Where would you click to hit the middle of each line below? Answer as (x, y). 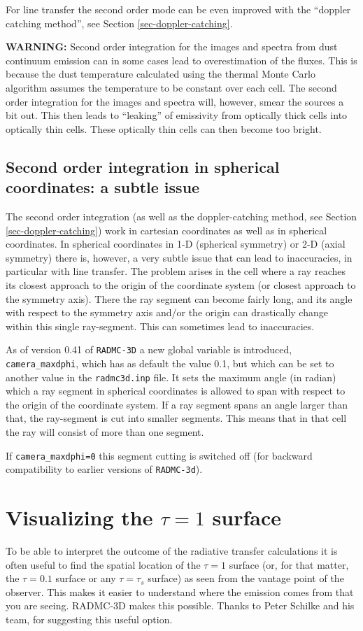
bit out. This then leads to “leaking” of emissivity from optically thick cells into (177, 115)
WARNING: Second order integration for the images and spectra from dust (172, 47)
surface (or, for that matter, (289, 564)
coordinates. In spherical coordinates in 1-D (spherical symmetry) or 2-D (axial (176, 244)
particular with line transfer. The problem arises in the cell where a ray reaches (176, 271)
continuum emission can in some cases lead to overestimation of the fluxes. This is (181, 60)
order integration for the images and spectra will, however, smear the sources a (175, 101)
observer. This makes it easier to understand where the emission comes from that (180, 591)
